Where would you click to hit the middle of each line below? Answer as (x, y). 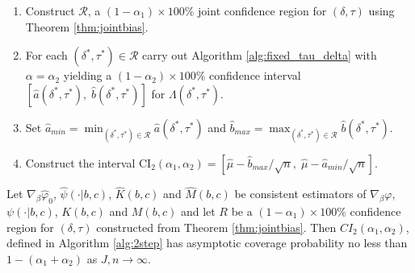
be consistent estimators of (300, 194)
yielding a (88, 75)
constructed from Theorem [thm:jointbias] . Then (216, 227)
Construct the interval (80, 162)
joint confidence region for (262, 10)
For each (46, 55)
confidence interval (255, 75)
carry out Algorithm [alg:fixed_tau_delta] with (260, 55)
